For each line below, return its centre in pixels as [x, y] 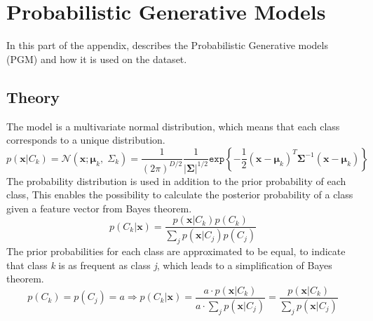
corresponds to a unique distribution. [86, 140]
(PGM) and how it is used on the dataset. [97, 59]
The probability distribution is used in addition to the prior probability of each [176, 180]
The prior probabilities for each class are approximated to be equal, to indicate [176, 251]
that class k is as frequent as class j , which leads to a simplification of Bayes [169, 265]
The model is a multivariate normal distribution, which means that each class [173, 126]
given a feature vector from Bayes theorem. [99, 208]
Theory [33, 96]
